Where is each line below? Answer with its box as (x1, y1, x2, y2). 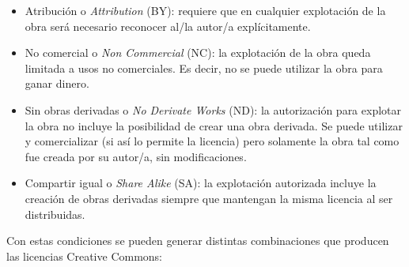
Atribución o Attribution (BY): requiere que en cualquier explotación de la (25, 2, 386, 18)
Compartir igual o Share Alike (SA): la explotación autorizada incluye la (25, 175, 377, 191)
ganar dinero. (25, 75, 89, 92)
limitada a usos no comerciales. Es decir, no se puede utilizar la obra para (25, 59, 383, 76)
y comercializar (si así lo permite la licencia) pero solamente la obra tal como (25, 133, 400, 149)
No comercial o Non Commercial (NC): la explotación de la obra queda (25, 44, 371, 61)
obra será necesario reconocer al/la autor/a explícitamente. (25, 17, 311, 34)
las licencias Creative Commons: (6, 247, 163, 264)
